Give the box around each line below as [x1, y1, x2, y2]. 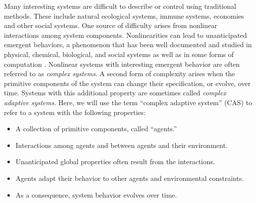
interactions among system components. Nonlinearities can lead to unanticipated [4, 29, 247, 40]
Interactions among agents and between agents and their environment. [15, 140, 228, 150]
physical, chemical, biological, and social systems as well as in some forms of [4, 49, 234, 59]
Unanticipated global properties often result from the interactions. [15, 156, 215, 167]
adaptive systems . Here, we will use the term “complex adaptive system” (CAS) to [4, 97, 252, 107]
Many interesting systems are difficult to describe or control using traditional [4, 1, 236, 11]
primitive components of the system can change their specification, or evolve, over [4, 78, 251, 88]
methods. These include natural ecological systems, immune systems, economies [4, 10, 244, 21]
